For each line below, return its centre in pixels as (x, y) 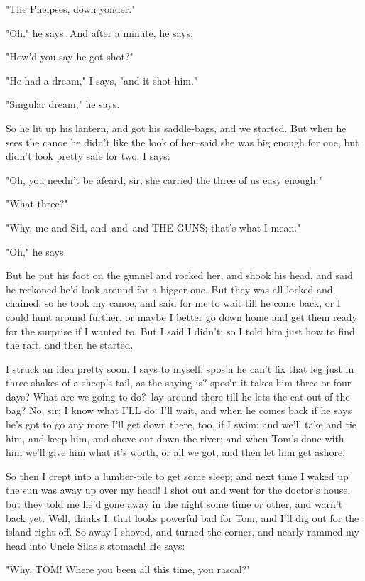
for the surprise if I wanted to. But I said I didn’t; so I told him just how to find (180, 331)
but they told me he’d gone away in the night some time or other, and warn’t (174, 504)
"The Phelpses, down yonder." (71, 9)
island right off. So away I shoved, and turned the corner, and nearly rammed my (182, 532)
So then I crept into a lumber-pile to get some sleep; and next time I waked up (177, 476)
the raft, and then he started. (70, 345)
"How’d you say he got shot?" (70, 56)
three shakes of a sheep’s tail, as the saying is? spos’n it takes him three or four (179, 382)
